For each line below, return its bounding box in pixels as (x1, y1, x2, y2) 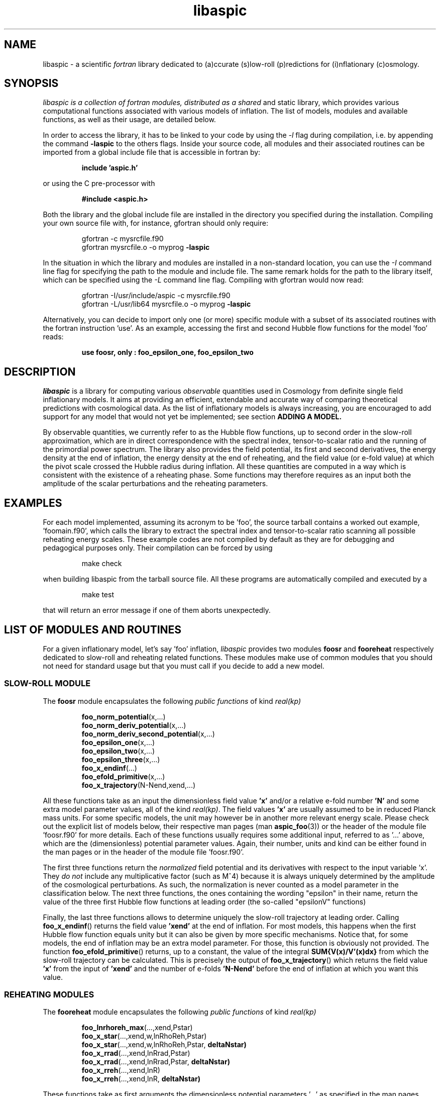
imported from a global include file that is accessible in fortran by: (43, 148, 261, 157)
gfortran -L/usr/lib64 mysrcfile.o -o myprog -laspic (81, 300, 251, 309)
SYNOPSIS (4, 77, 59, 90)
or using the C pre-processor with (43, 179, 155, 188)
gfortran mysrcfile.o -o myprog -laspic (81, 243, 210, 252)
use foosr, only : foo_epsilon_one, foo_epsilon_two (81, 348, 254, 357)
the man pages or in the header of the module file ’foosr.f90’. (43, 847, 244, 856)
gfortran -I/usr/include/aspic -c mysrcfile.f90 (81, 291, 231, 300)
